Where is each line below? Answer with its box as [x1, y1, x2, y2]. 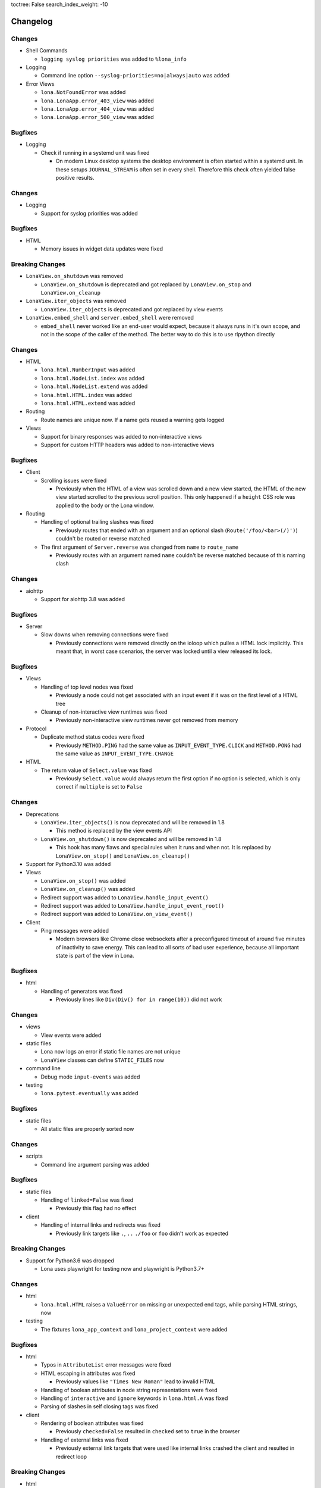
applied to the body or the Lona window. [55, 502, 155, 509]
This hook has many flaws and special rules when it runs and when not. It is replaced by [55, 844, 272, 851]
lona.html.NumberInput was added [40, 366, 136, 373]
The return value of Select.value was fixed [40, 767, 152, 774]
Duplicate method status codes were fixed [40, 733, 145, 740]
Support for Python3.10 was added [26, 860, 111, 867]
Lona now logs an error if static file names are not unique [40, 1048, 181, 1055]
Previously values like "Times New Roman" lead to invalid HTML [55, 1378, 215, 1385]
